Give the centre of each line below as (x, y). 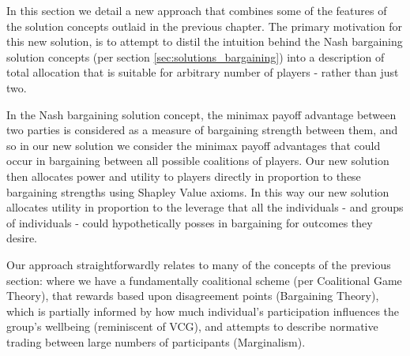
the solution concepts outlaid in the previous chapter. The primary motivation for (204, 26)
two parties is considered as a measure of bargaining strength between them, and (202, 130)
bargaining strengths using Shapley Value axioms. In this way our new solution (198, 191)
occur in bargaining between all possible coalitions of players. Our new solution (198, 161)
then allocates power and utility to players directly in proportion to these (184, 176)
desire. (22, 238)
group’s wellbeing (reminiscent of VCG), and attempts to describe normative (192, 326)
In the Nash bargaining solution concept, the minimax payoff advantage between (201, 114)
